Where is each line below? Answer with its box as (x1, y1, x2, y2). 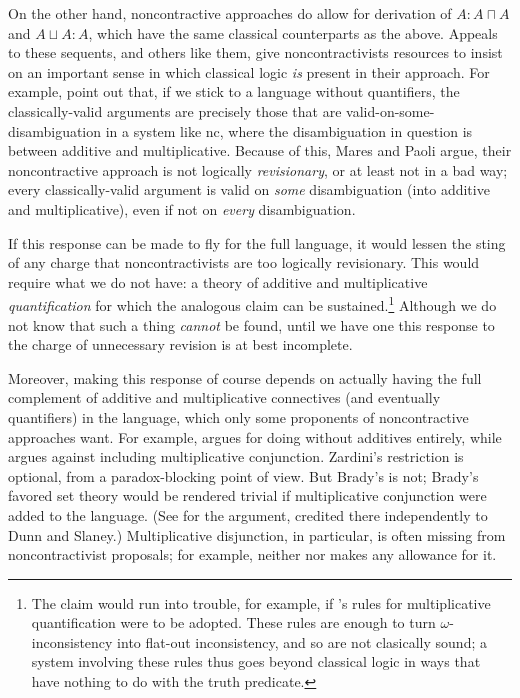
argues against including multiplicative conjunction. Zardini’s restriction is (8, 446, 464, 467)
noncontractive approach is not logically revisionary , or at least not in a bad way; (8, 159, 508, 180)
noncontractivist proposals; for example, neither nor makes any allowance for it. (8, 544, 497, 565)
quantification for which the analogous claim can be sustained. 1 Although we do (8, 292, 497, 315)
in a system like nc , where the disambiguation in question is (105, 120, 473, 141)
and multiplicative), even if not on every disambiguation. (8, 198, 356, 219)
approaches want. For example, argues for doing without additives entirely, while (8, 426, 502, 447)
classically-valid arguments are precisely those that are (8, 100, 342, 121)
